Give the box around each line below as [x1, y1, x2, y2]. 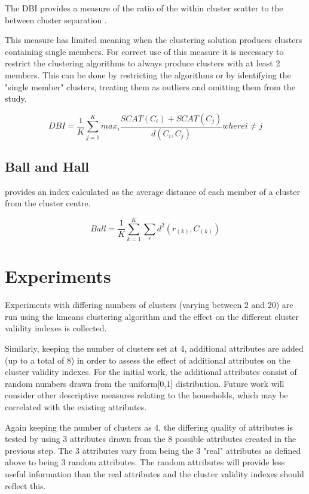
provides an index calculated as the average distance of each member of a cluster [5, 185, 300, 197]
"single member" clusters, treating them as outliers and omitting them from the [5, 80, 295, 93]
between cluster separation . [5, 13, 107, 26]
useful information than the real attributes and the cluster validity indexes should [5, 467, 304, 480]
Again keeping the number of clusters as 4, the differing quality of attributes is [5, 420, 293, 433]
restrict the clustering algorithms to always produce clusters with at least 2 [5, 57, 280, 69]
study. [5, 92, 27, 105]
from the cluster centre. [5, 197, 91, 209]
